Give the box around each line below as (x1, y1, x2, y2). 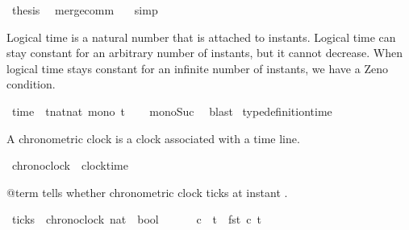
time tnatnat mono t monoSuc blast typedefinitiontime (11, 102, 332, 119)
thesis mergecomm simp (11, 2, 158, 18)
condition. (6, 76, 56, 92)
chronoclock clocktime (11, 157, 128, 174)
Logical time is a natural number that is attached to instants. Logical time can (6, 28, 396, 45)
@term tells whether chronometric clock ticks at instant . (6, 183, 288, 200)
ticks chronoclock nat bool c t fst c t (11, 211, 261, 228)
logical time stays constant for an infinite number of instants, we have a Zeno (6, 60, 388, 76)
